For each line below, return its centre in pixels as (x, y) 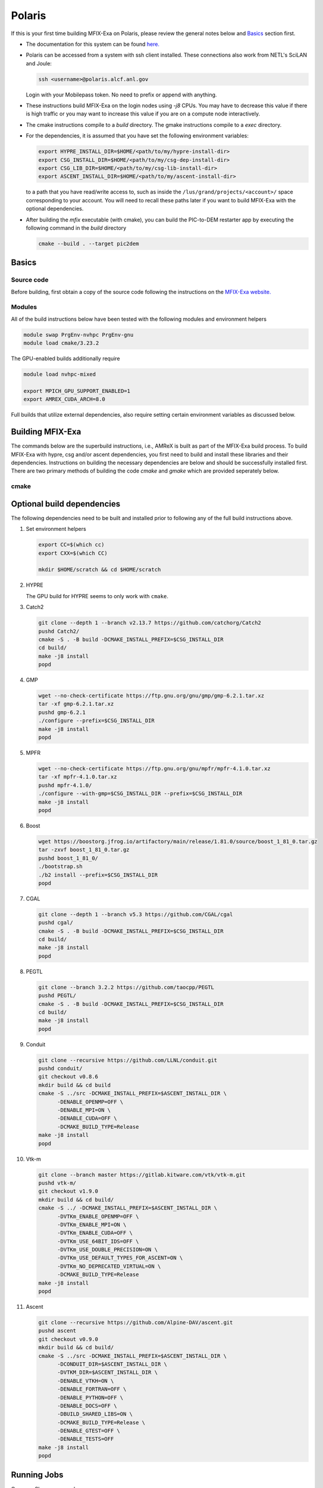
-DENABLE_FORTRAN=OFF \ (92, 1389)
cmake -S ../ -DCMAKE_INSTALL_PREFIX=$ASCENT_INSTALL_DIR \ (128, 1208)
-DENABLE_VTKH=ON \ (86, 1381)
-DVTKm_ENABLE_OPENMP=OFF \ (98, 1216)
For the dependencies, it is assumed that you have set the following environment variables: (137, 136)
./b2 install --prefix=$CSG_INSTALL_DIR (98, 875)
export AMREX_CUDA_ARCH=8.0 (64, 399)
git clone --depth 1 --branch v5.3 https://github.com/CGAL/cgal (136, 914)
